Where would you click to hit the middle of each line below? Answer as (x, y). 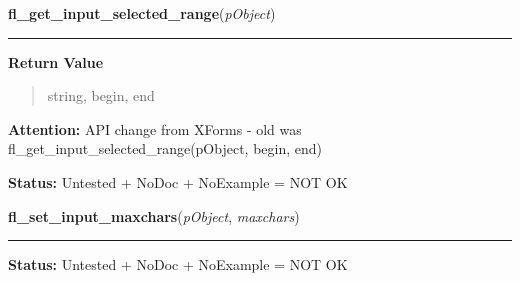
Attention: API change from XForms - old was (155, 128)
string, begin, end (101, 95)
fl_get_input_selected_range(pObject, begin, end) (165, 148)
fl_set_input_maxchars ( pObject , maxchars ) (154, 215)
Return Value (56, 61)
